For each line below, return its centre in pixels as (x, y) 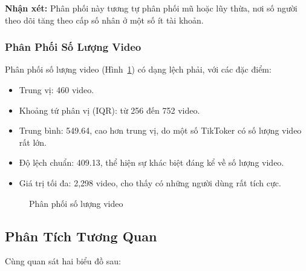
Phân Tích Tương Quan (81, 236)
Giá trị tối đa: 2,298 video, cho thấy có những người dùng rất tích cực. (150, 182)
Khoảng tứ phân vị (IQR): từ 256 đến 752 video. (109, 110)
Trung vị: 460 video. (57, 90)
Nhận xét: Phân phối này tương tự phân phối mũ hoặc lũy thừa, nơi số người (151, 8)
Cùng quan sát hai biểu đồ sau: (63, 261)
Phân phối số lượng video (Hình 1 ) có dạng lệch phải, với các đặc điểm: (138, 69)
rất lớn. (33, 142)
